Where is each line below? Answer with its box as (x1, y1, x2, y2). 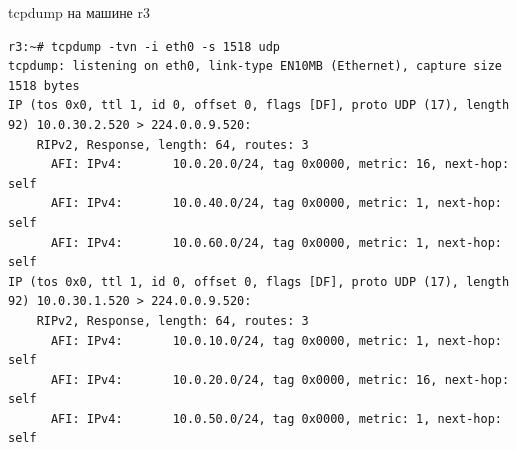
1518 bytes (8, 78, 80, 93)
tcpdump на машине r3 (8, 2, 150, 22)
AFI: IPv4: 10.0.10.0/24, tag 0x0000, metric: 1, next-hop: (50, 333, 502, 348)
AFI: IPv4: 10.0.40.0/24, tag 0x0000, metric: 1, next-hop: (50, 196, 502, 211)
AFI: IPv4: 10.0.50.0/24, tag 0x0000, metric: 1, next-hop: (50, 411, 502, 426)
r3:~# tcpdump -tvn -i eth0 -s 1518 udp (8, 39, 281, 54)
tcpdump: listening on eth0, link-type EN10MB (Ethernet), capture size (8, 59, 502, 74)
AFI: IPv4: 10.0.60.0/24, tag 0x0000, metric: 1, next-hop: (50, 235, 502, 250)
